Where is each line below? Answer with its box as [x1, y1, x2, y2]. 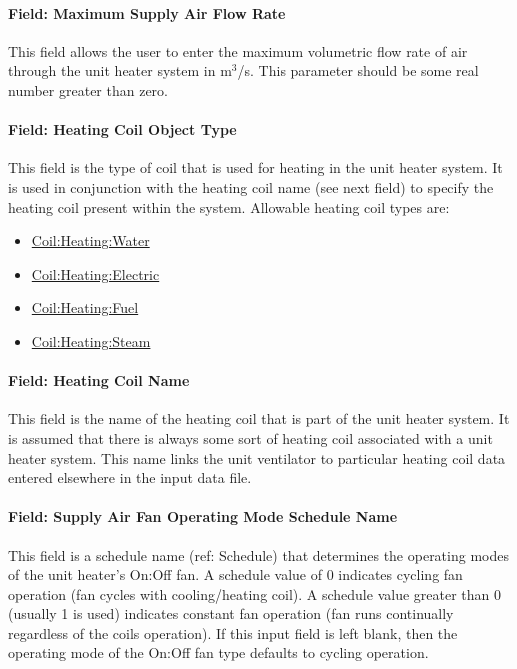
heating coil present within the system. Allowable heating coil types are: [8, 196, 450, 217]
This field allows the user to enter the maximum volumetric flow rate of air [8, 40, 468, 61]
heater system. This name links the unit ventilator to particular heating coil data [8, 447, 506, 468]
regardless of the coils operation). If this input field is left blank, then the [8, 622, 458, 643]
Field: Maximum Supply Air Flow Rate [8, 2, 286, 23]
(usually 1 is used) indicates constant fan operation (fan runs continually [8, 603, 454, 624]
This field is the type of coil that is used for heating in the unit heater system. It [8, 157, 503, 178]
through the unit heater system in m [8, 60, 232, 81]
